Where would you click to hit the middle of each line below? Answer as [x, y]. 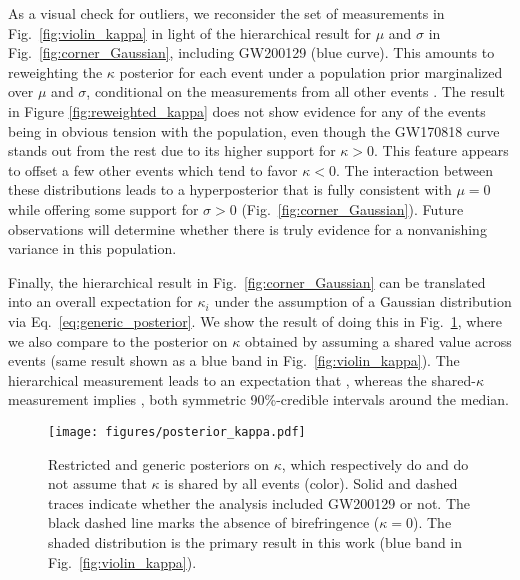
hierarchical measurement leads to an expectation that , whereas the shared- [242, 379]
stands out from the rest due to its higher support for [172, 150]
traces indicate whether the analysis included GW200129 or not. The [259, 502]
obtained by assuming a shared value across [378, 340]
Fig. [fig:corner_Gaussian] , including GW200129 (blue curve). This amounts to [251, 52]
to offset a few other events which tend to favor [153, 169]
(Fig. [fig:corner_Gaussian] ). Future [352, 208]
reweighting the [55, 71]
